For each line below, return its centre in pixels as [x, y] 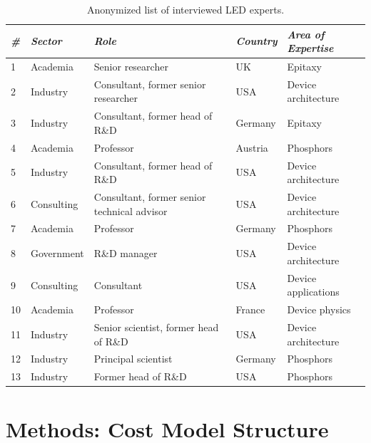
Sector [46, 41]
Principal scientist [133, 359]
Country [256, 41]
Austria [252, 147]
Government [57, 253]
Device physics [319, 309]
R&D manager [126, 253]
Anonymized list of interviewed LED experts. [185, 9]
